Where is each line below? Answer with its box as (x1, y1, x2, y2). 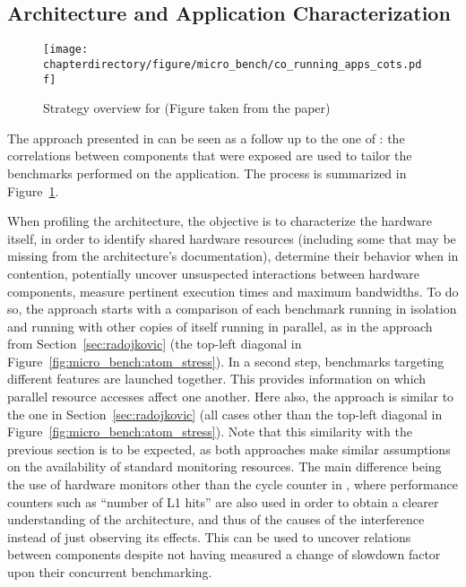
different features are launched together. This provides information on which (7, 369, 427, 388)
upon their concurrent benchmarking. (7, 563, 212, 582)
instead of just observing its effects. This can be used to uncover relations (7, 527, 411, 546)
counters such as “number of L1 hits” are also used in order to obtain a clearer (7, 492, 439, 511)
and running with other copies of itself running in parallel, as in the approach (7, 316, 433, 335)
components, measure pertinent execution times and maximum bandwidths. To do (7, 281, 459, 300)
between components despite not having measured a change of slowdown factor (7, 545, 441, 564)
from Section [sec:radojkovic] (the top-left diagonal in (7, 334, 302, 353)
